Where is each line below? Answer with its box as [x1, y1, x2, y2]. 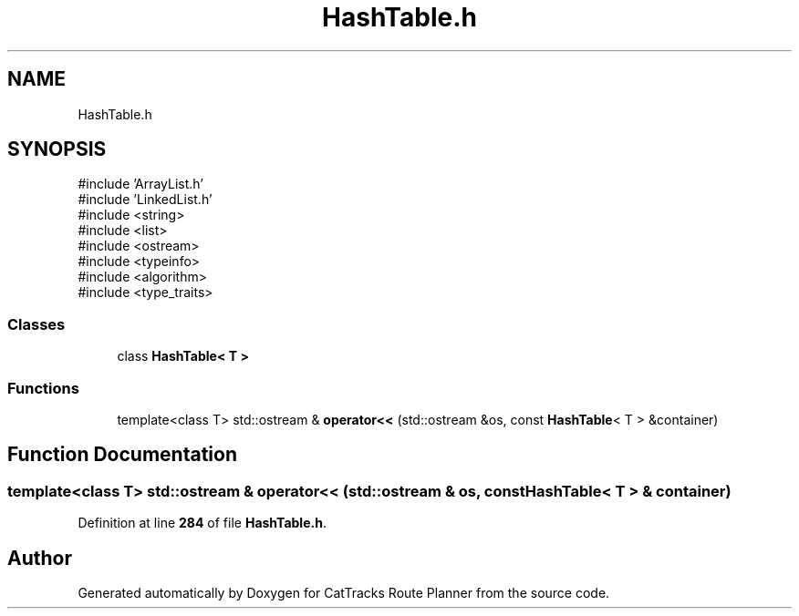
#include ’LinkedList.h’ [78, 191, 213, 208]
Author [7, 546, 72, 570]
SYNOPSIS [7, 138, 107, 161]
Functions [7, 378, 79, 397]
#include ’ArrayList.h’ [78, 176, 203, 192]
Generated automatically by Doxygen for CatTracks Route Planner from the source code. [78, 585, 610, 601]
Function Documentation [7, 443, 237, 467]
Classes [7, 314, 66, 334]
